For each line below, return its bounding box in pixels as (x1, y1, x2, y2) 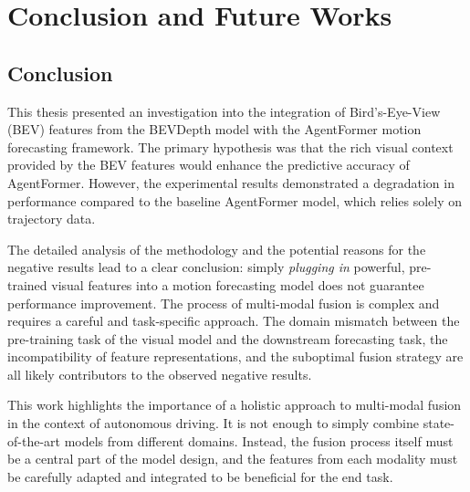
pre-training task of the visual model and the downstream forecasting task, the (7, 329, 448, 348)
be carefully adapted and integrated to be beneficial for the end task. (7, 466, 393, 486)
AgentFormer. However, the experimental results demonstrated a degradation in (7, 173, 454, 192)
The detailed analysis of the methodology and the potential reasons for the (7, 239, 426, 258)
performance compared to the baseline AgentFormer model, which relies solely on (7, 191, 463, 210)
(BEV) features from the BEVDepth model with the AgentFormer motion (7, 120, 422, 139)
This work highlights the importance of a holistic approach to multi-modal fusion (7, 395, 462, 414)
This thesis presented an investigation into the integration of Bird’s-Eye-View (7, 101, 441, 120)
